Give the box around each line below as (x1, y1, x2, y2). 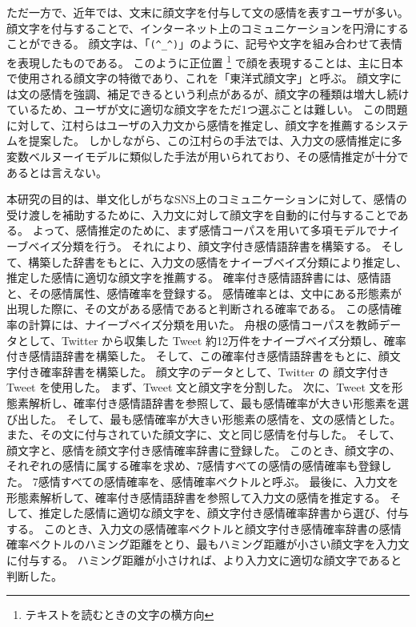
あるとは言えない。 (6, 163, 107, 180)
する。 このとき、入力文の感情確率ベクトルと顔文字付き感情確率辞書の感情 (6, 520, 402, 537)
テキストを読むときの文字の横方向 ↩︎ (25, 606, 214, 623)
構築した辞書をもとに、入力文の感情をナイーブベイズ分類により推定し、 (28, 253, 408, 270)
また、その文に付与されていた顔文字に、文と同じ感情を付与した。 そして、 (6, 426, 401, 443)
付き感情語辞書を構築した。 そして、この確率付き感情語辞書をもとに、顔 (6, 348, 390, 364)
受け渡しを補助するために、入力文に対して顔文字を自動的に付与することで (6, 206, 398, 223)
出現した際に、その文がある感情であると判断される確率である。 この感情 (6, 300, 390, 317)
